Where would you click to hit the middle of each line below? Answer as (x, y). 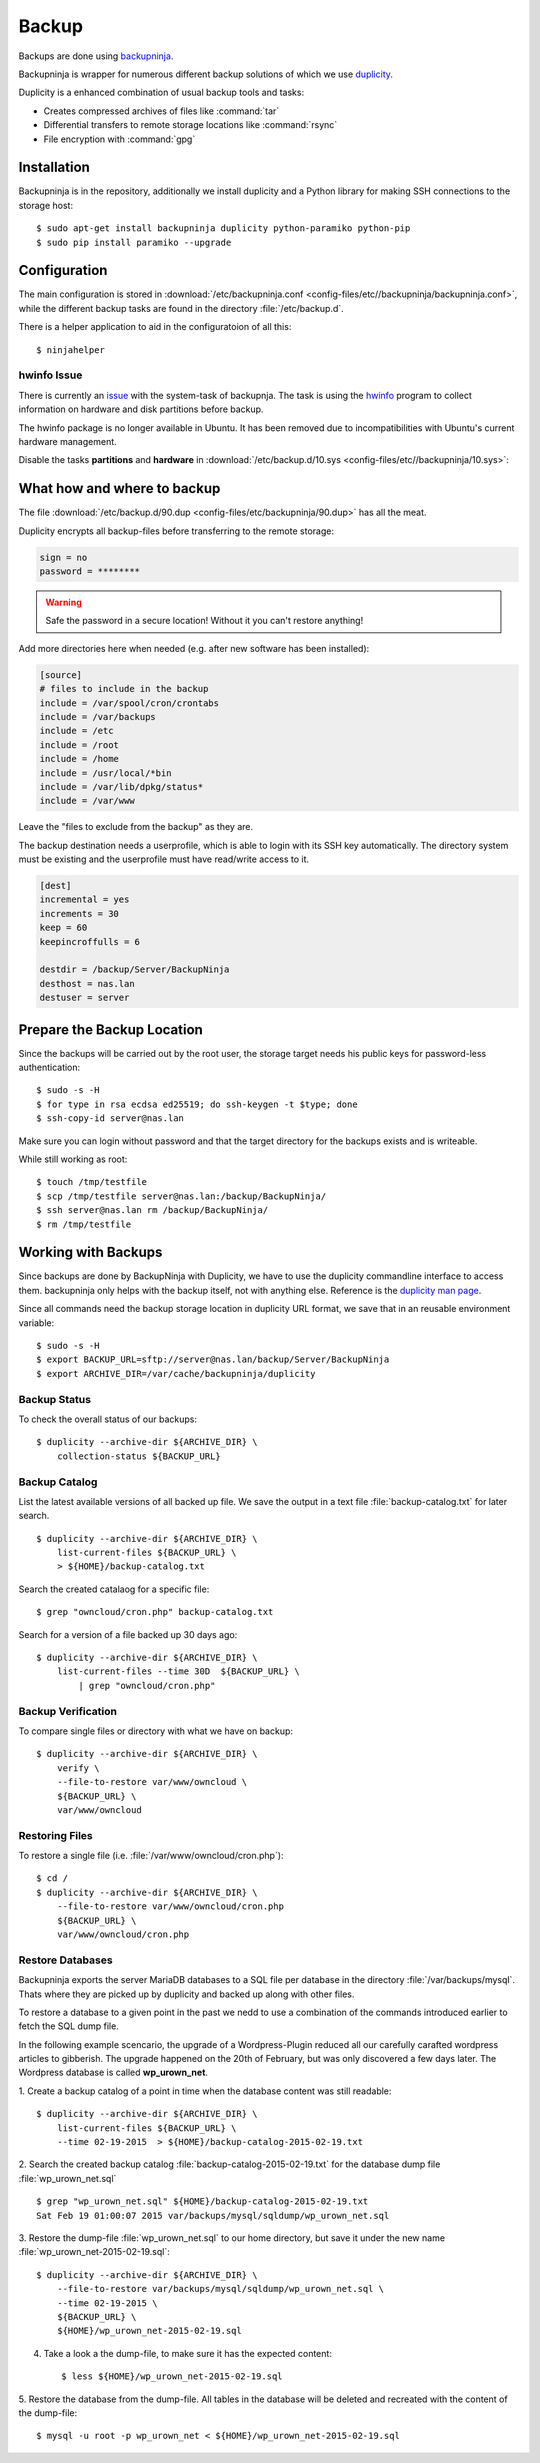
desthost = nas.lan (87, 983)
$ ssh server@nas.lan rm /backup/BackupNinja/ (152, 1210)
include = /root (79, 744)
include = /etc (76, 731)
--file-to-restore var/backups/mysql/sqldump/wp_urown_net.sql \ (220, 2289)
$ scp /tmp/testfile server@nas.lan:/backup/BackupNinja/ (181, 1196)
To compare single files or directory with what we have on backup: (156, 1731)
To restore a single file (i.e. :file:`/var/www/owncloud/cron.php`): (151, 1856)
